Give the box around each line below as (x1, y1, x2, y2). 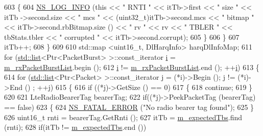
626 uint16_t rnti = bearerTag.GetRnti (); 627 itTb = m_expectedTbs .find (4, 111, 243, 122)
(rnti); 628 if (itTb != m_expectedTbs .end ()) (4, 122, 147, 132)
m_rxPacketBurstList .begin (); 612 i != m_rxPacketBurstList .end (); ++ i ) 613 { (4, 61, 259, 72)
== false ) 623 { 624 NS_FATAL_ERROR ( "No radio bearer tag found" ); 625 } (4, 101, 254, 112)
